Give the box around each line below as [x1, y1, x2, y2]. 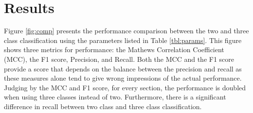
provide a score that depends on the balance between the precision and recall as [4, 63, 242, 73]
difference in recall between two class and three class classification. [4, 101, 202, 111]
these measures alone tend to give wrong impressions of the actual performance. [4, 73, 242, 83]
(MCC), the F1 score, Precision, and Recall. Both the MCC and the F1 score [4, 54, 235, 64]
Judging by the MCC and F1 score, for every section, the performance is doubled [4, 82, 246, 92]
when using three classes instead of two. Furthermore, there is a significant [4, 92, 226, 102]
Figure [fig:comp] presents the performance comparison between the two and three [4, 26, 249, 36]
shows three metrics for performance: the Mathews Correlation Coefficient [4, 44, 224, 55]
